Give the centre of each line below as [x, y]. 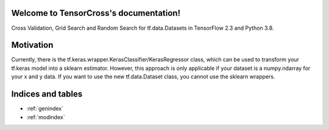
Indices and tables [47, 94]
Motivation [32, 45]
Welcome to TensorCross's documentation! [96, 13]
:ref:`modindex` [46, 117]
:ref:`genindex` [45, 109]
